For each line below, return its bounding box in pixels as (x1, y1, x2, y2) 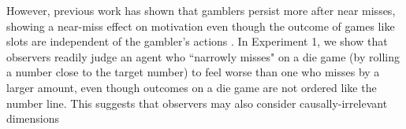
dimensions (6, 110, 60, 127)
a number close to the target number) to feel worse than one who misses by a (6, 64, 380, 80)
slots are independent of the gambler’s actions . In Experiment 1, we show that (6, 33, 388, 50)
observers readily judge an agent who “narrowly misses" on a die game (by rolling (6, 48, 400, 64)
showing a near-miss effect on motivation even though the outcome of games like (6, 17, 395, 34)
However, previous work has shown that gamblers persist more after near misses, (6, 2, 396, 18)
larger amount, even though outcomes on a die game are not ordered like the (6, 79, 377, 95)
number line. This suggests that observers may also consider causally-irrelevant (6, 94, 388, 111)
